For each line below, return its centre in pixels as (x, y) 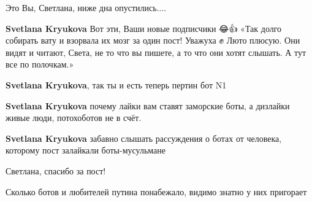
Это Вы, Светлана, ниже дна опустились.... (86, 7)
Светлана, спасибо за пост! (56, 170)
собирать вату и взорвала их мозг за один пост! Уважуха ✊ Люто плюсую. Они (153, 40)
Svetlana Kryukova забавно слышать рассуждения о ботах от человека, (144, 138)
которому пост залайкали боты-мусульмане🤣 (87, 150)
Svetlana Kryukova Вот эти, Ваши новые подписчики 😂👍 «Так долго (144, 28)
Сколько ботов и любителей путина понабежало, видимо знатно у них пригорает (156, 191)
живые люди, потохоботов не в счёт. (74, 118)
